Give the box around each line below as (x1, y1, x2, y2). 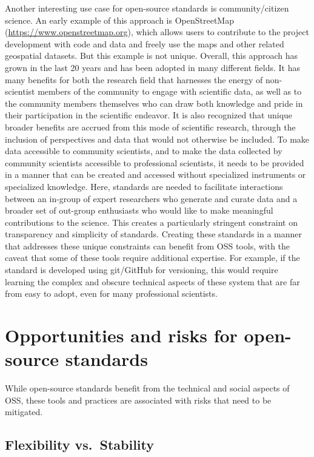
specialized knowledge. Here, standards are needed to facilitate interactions (5, 180, 283, 192)
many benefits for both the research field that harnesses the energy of (5, 73, 263, 86)
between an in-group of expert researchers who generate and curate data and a (5, 192, 298, 205)
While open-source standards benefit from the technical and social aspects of (5, 382, 290, 394)
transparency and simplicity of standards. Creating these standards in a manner (5, 228, 302, 240)
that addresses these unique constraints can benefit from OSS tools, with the (5, 239, 290, 252)
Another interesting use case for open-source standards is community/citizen (5, 2, 289, 14)
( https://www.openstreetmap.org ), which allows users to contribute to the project (5, 25, 309, 38)
